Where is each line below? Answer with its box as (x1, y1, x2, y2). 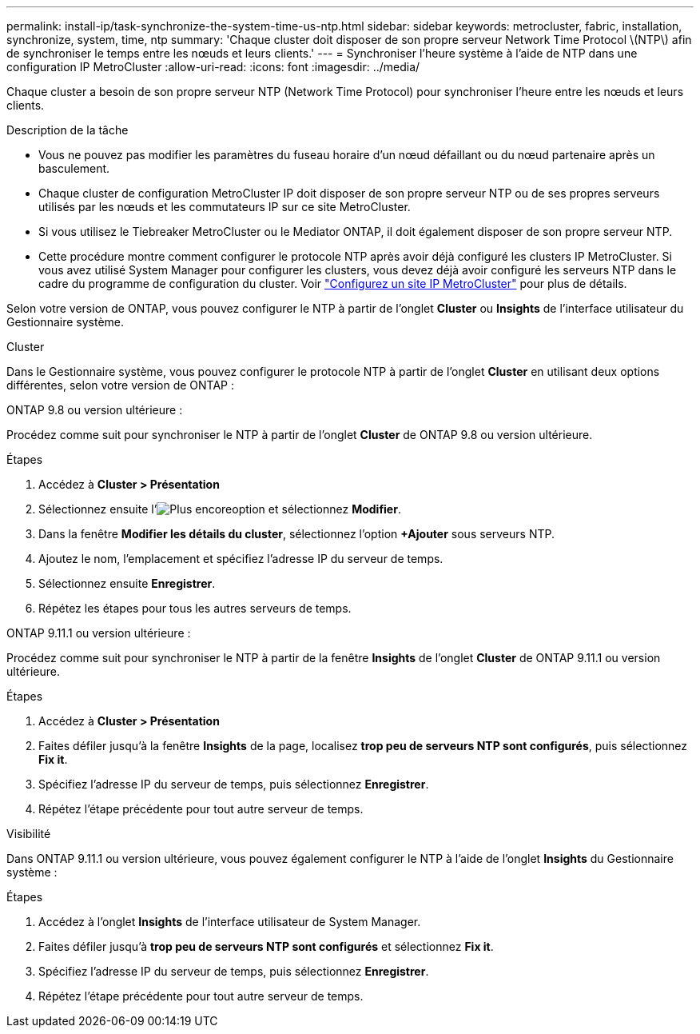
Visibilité (6, 827, 51, 840)
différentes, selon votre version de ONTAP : (6, 378, 234, 392)
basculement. (38, 162, 110, 175)
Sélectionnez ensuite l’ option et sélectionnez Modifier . (38, 502, 401, 516)
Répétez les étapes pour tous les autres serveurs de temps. (38, 601, 352, 615)
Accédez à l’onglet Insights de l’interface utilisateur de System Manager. (38, 915, 421, 928)
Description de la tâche (6, 123, 129, 137)
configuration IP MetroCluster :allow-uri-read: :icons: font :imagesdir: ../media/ (6, 60, 420, 74)
